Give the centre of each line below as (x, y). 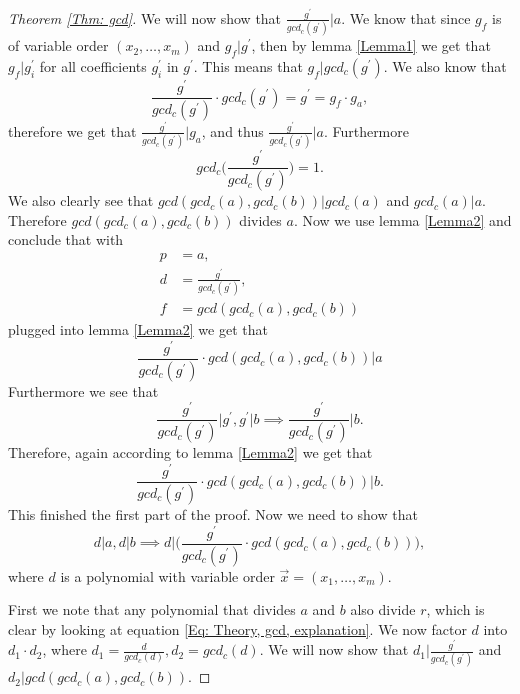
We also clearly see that (81, 200)
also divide (383, 609)
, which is (455, 609)
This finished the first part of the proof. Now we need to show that (213, 513)
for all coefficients (93, 65)
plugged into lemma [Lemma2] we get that (138, 329)
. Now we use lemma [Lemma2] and (402, 219)
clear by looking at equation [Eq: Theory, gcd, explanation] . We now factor (237, 628)
